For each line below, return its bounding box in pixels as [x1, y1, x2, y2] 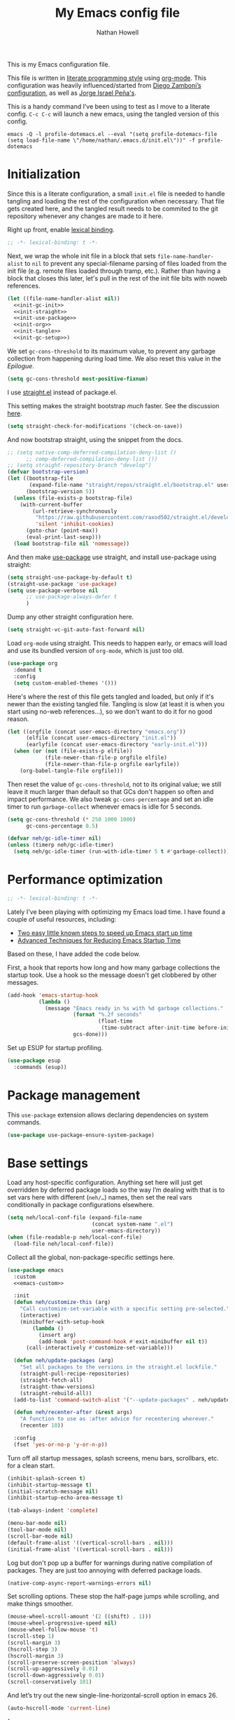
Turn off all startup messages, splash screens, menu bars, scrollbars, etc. [7, 1453, 219, 1462]
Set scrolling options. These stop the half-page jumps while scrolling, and [7, 1592, 220, 1601]
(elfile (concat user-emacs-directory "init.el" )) [25, 734, 177, 741]
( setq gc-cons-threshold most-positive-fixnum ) [7, 375, 149, 382]
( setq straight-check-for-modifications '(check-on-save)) [7, 422, 183, 429]
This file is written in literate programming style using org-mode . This [7, 74, 207, 82]
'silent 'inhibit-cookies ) [35, 520, 114, 528]
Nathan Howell [96, 28, 139, 36]
